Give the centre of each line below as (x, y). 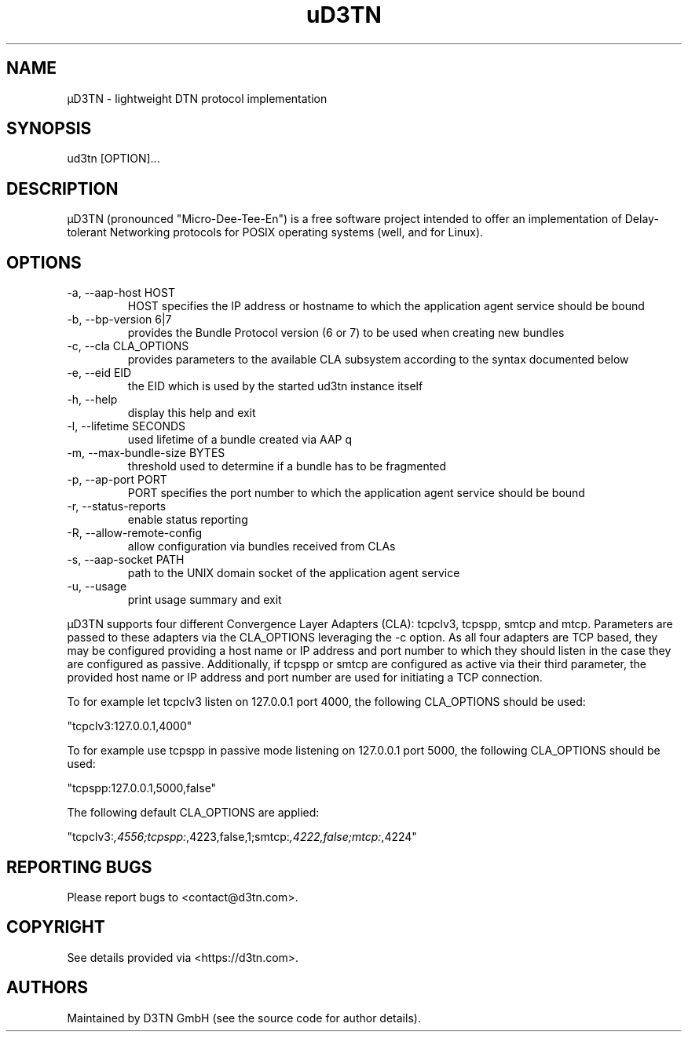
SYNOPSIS (49, 129)
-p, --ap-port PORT (117, 480)
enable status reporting (188, 520)
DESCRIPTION (62, 188)
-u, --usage (97, 587)
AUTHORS (48, 988)
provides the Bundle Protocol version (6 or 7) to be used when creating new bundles (346, 333)
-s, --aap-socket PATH (126, 560)
